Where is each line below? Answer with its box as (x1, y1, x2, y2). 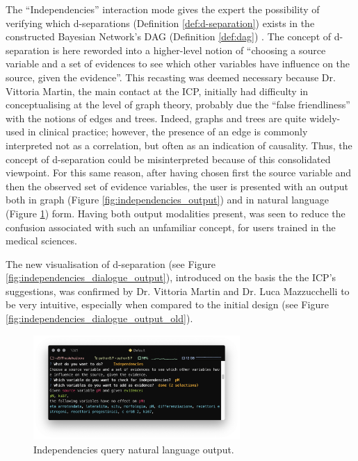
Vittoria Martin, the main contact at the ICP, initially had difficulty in (6, 83, 309, 98)
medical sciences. (6, 233, 77, 248)
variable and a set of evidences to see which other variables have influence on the (6, 56, 350, 71)
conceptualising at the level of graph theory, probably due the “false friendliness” (6, 97, 350, 112)
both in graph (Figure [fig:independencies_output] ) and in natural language (6, 192, 329, 207)
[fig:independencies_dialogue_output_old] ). (6, 311, 193, 326)
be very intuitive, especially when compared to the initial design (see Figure (6, 297, 329, 312)
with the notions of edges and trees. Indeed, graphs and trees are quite (6, 110, 307, 125)
